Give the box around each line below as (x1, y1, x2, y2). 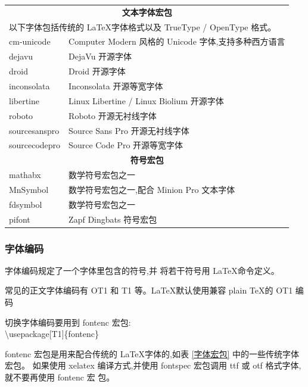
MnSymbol (9, 183, 49, 195)
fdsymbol (9, 198, 42, 210)
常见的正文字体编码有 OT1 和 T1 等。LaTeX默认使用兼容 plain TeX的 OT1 (5, 284, 293, 297)
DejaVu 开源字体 (69, 50, 132, 63)
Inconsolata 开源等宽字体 (69, 79, 163, 92)
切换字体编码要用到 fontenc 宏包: (5, 316, 131, 328)
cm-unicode (9, 35, 51, 48)
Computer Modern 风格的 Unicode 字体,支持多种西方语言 (69, 35, 285, 48)
